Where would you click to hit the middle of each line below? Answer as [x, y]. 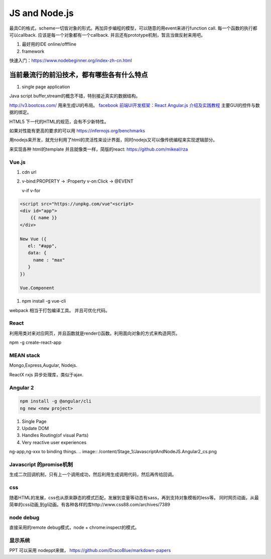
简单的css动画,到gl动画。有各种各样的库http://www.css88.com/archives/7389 [90, 504]
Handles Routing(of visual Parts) [55, 435]
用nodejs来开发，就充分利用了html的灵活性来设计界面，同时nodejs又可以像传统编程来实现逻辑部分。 [113, 140]
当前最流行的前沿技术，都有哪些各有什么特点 [79, 75]
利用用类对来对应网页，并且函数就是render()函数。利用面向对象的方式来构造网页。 [95, 333]
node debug [24, 517]
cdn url [29, 172]
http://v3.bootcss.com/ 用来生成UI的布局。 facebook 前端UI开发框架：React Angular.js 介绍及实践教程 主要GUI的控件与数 [135, 105]
